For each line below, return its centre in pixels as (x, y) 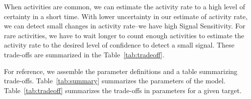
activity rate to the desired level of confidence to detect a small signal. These (119, 45)
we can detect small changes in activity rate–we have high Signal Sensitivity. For (125, 26)
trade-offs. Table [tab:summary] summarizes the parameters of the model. (115, 81)
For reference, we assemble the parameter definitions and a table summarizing (121, 71)
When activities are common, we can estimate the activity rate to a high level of (125, 6)
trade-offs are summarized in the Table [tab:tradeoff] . (84, 54)
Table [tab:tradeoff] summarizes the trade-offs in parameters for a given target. (123, 90)
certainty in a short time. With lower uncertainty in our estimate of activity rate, (126, 16)
